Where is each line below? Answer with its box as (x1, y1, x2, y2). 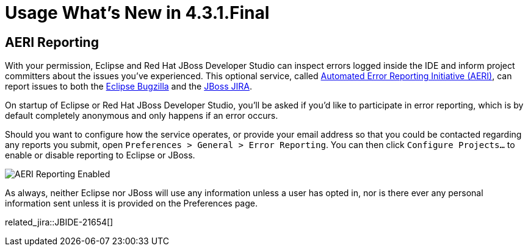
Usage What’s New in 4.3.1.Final (5, 2, 270, 23)
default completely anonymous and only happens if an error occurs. (5, 110, 278, 121)
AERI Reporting (5, 34, 99, 50)
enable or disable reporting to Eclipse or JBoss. (5, 150, 195, 161)
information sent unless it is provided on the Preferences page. (5, 198, 258, 209)
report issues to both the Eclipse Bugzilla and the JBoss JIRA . (5, 81, 252, 92)
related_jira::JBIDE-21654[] (5, 217, 114, 228)
